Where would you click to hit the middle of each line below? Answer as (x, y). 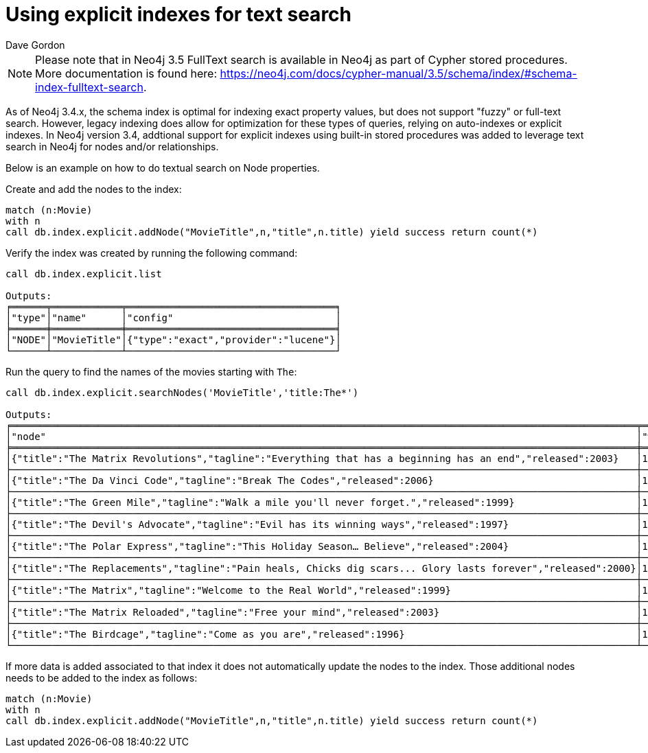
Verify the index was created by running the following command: (152, 253)
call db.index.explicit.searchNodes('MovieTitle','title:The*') (182, 392)
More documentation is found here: (126, 73)
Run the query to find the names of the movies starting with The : (151, 371)
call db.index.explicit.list (84, 274)
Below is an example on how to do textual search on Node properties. (163, 167)
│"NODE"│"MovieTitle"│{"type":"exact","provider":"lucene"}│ (173, 339)
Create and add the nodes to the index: (94, 189)
